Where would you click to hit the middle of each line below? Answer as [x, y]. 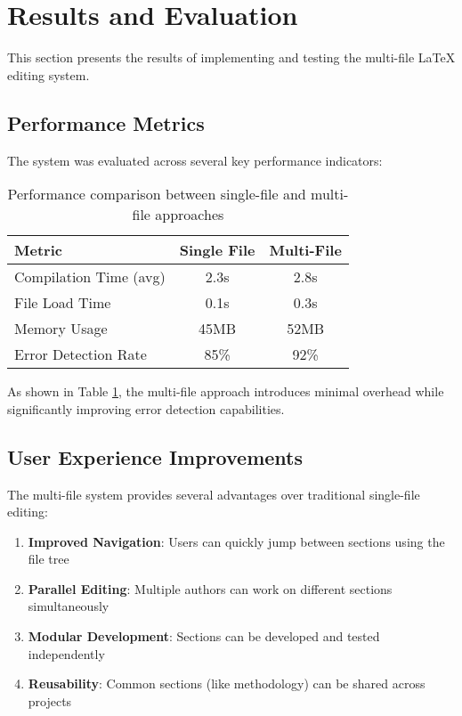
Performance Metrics [106, 122]
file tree [49, 559]
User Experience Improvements [155, 456]
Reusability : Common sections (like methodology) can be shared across [227, 683]
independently [66, 653]
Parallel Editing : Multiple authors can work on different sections [210, 588]
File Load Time [63, 303]
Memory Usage [61, 329]
